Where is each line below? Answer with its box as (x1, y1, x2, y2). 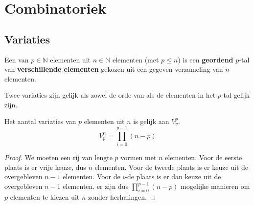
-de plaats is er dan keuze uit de (125, 171, 221, 182)
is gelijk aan (133, 116, 169, 126)
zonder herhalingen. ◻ (88, 191, 156, 202)
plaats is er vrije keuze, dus (4, 162, 86, 172)
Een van (4, 54, 29, 64)
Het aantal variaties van (4, 116, 76, 126)
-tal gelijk (221, 90, 250, 100)
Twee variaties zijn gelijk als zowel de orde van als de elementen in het (4, 90, 216, 100)
